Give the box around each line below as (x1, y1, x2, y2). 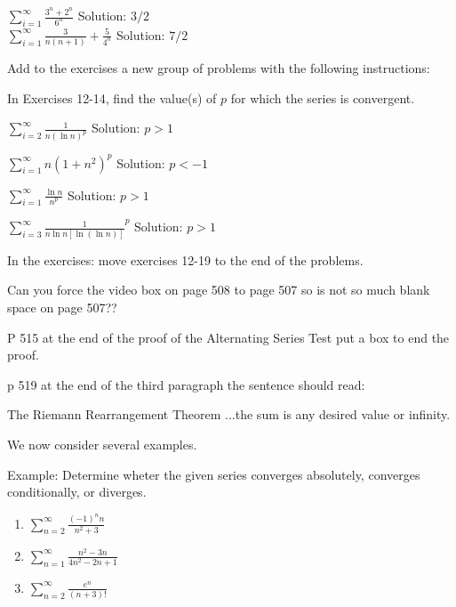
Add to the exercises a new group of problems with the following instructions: (7, 59, 430, 77)
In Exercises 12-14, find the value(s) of (7, 88, 217, 107)
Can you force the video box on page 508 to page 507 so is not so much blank (7, 280, 430, 299)
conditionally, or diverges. (7, 482, 147, 501)
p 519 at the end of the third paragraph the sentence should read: (7, 375, 365, 393)
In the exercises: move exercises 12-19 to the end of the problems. (7, 250, 364, 269)
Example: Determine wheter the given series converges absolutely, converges (7, 465, 420, 483)
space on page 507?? (7, 297, 117, 316)
